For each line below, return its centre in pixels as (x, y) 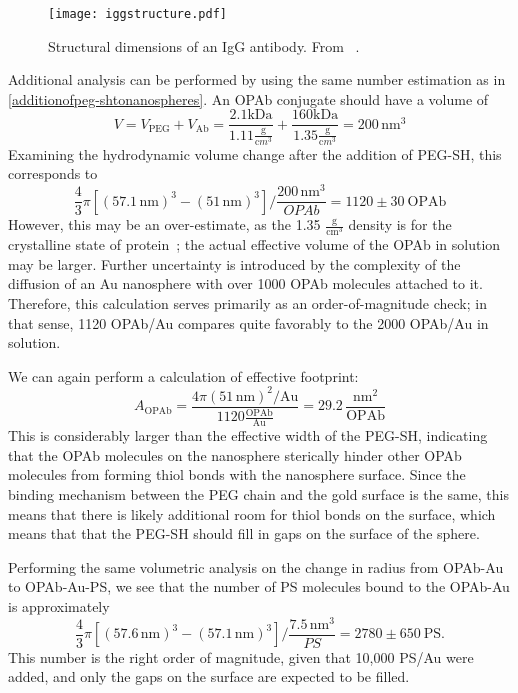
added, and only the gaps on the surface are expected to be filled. (209, 676)
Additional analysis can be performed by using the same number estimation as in (257, 79)
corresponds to (53, 173)
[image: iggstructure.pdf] (137, 14)
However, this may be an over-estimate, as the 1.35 (164, 224)
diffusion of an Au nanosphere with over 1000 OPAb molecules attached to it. (245, 283)
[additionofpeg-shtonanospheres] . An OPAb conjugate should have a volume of (248, 98)
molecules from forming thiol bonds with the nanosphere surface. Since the (237, 474)
